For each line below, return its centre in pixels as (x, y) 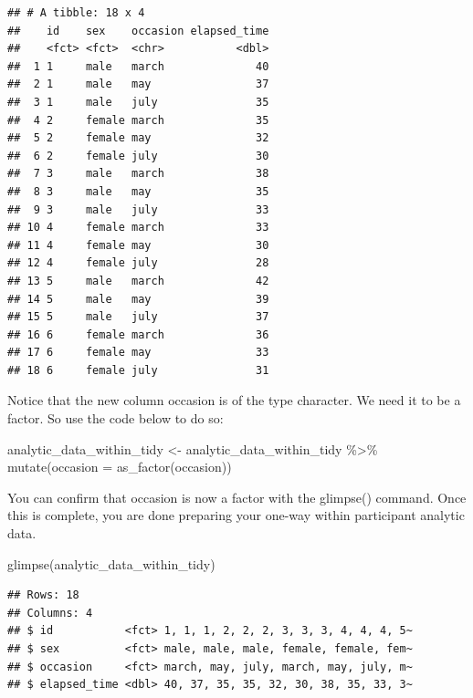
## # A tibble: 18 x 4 (76, 13)
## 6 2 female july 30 (138, 156)
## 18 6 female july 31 (138, 370)
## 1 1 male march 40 (138, 66)
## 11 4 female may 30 (138, 245)
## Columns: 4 (50, 613)
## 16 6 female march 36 (138, 334)
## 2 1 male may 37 (138, 84)
